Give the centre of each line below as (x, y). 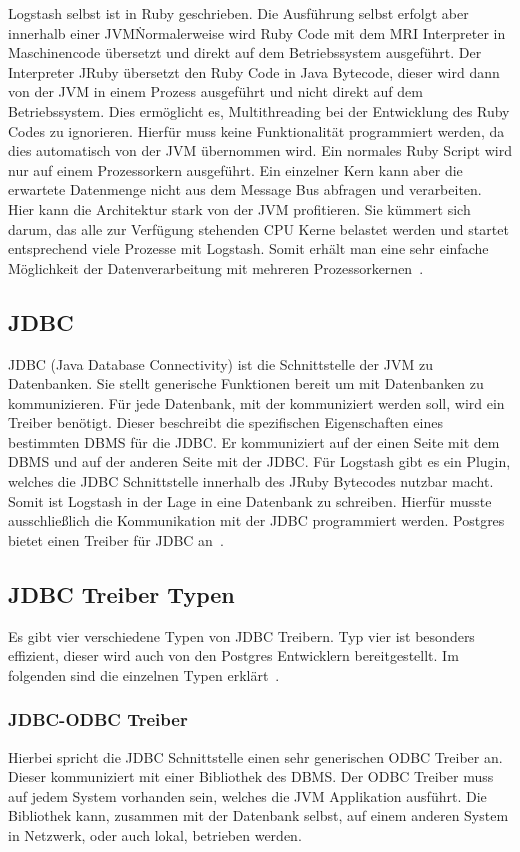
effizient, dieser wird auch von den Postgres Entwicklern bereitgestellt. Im (233, 655)
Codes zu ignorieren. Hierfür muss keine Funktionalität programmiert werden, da (256, 130)
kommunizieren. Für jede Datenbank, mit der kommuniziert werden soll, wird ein (256, 402)
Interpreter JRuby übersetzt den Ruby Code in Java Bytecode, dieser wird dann (254, 71)
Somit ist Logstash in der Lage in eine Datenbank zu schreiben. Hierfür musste (250, 500)
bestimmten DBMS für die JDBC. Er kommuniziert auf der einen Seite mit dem (254, 441)
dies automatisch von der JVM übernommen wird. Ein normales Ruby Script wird (260, 150)
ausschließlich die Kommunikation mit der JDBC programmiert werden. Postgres (256, 520)
